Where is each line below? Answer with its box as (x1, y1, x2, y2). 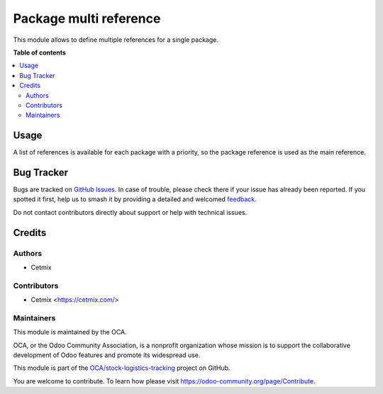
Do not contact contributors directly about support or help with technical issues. (13, 208, 248, 216)
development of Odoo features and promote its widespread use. (13, 351, 201, 359)
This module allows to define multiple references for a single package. (13, 35, 219, 44)
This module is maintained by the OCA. (13, 328, 127, 337)
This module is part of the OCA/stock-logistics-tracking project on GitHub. (13, 364, 231, 372)
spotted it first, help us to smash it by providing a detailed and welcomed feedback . (13, 195, 257, 203)
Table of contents (13, 48, 67, 57)
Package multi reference (13, 11, 161, 26)
